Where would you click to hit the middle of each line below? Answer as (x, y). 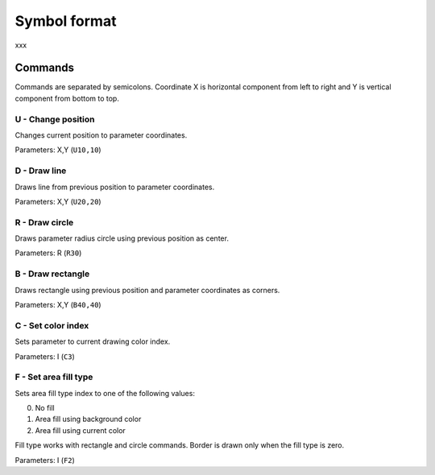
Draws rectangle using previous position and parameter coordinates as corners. (147, 290)
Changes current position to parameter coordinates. (101, 135)
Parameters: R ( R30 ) (48, 253)
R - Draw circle (44, 222)
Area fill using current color (81, 430)
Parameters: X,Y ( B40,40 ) (58, 304)
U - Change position (55, 119)
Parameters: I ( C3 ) (45, 356)
